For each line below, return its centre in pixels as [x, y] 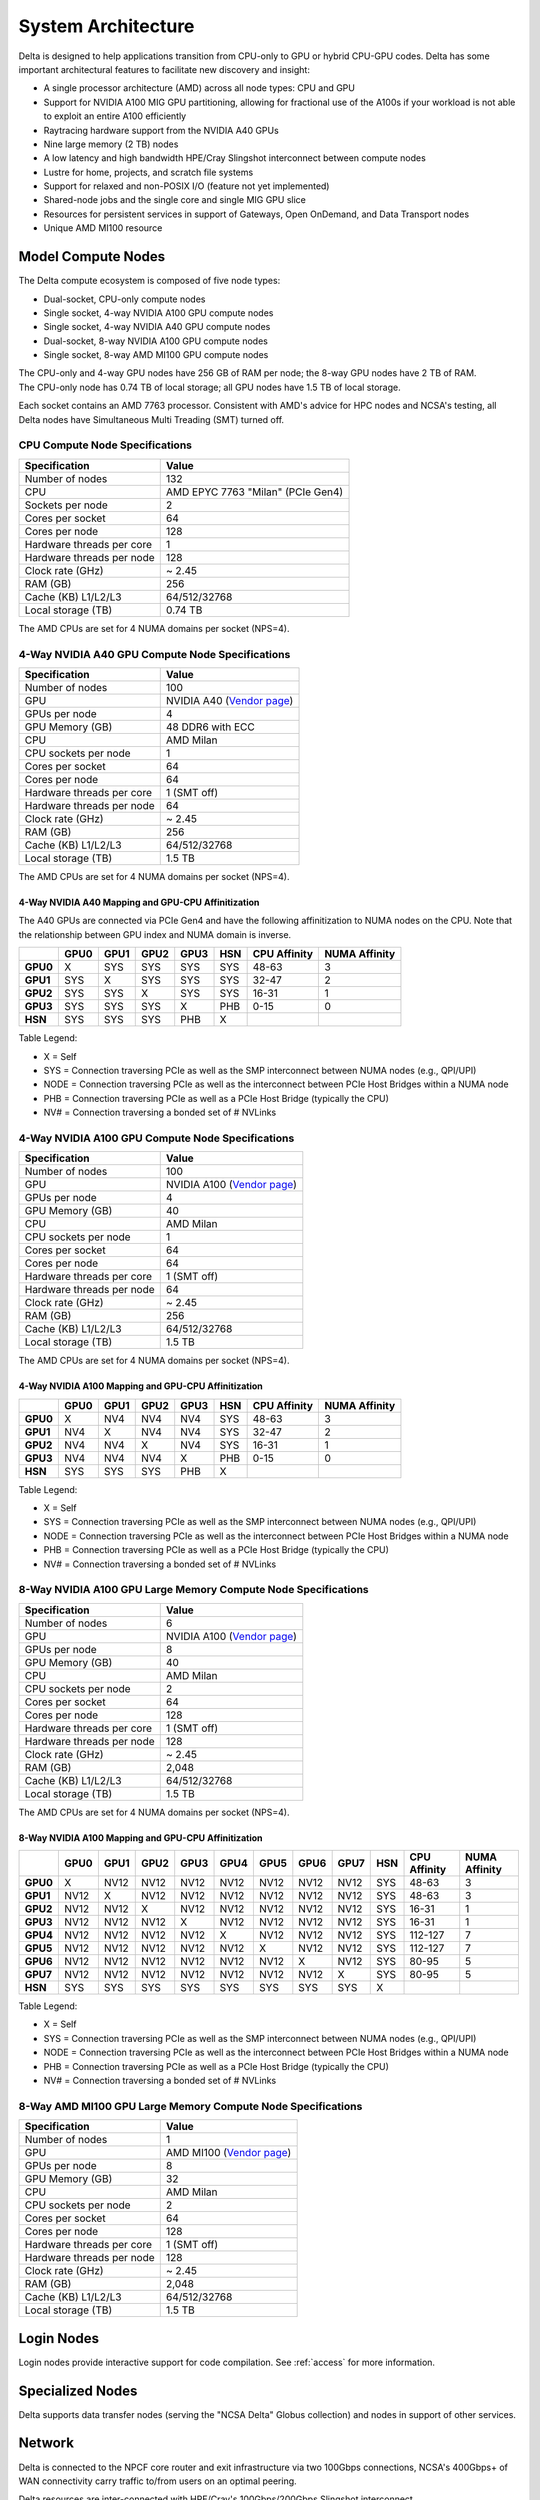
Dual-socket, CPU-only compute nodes [124, 299]
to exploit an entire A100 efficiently [115, 116]
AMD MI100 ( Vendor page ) [228, 2153]
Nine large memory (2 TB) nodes [111, 144]
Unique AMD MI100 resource [103, 228]
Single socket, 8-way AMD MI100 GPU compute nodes [156, 355]
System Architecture [106, 26]
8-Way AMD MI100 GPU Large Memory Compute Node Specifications [190, 2106]
